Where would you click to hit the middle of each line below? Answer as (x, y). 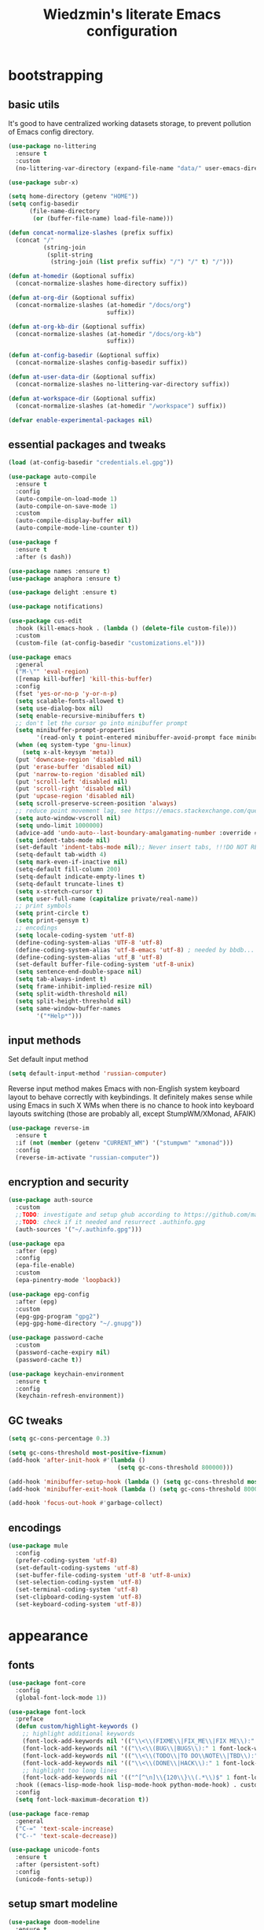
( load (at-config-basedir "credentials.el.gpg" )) (91, 463)
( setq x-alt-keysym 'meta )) (68, 752)
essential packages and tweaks (87, 444)
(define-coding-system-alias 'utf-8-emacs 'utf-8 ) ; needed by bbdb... (135, 950)
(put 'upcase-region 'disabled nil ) (75, 797)
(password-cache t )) (49, 1359)
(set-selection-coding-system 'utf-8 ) (79, 1582)
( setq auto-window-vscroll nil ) (68, 818)
